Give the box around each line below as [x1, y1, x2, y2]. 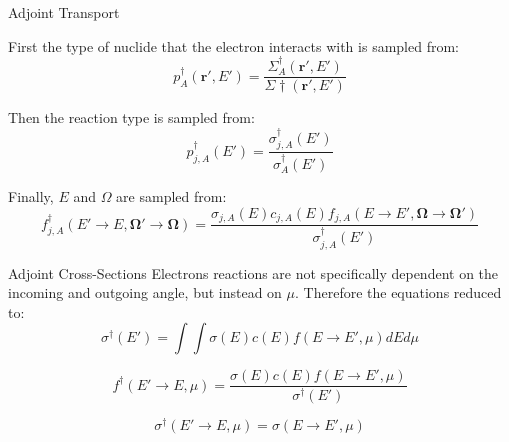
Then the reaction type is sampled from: [8, 107, 255, 128]
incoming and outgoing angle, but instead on [8, 282, 282, 303]
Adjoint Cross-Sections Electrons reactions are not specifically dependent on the [8, 262, 499, 283]
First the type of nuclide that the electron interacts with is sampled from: [8, 35, 459, 56]
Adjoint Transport [8, 2, 120, 22]
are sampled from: [116, 186, 227, 207]
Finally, [8, 186, 54, 207]
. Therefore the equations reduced [295, 282, 502, 303]
